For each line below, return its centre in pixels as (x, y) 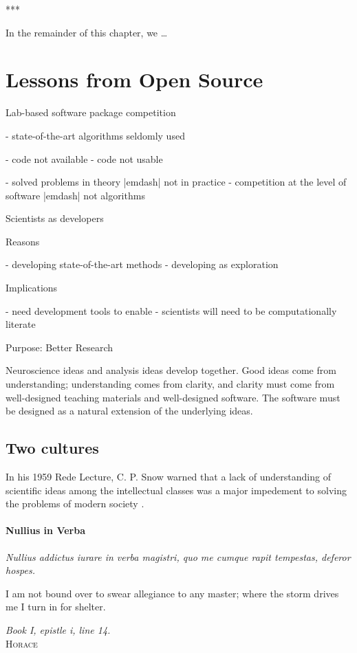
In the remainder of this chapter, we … (87, 32)
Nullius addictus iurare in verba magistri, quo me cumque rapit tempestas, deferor (178, 556)
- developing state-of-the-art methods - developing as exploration (142, 264)
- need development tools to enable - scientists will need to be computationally (171, 310)
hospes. (20, 570)
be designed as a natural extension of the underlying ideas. (129, 411)
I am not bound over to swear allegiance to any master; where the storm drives (172, 593)
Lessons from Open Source (134, 79)
